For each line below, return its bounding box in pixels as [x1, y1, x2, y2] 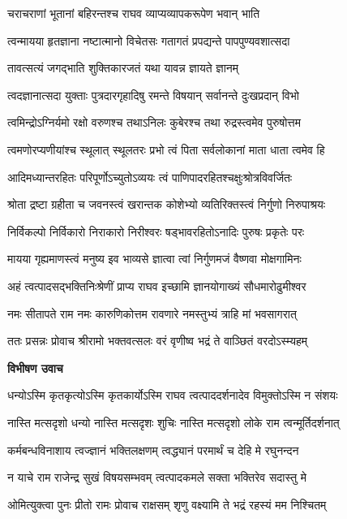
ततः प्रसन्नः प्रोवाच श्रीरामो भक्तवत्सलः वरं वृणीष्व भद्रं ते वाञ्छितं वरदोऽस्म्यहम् [7, 332, 308, 349]
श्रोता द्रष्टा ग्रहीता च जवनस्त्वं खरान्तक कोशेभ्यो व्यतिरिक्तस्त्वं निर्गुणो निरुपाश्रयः [7, 196, 326, 213]
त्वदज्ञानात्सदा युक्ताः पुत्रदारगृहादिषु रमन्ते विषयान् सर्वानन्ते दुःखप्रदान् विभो [7, 86, 299, 103]
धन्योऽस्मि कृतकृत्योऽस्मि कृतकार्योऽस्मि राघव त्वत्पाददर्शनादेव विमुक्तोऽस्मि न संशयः [7, 387, 338, 404]
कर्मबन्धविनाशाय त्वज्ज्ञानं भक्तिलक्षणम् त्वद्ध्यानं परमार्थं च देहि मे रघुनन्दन [7, 441, 299, 458]
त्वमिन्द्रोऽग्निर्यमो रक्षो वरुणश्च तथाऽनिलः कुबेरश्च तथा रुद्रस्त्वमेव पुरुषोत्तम [7, 114, 302, 131]
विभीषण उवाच [7, 359, 63, 376]
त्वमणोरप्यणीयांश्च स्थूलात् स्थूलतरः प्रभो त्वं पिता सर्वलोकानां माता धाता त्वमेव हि [7, 141, 325, 158]
